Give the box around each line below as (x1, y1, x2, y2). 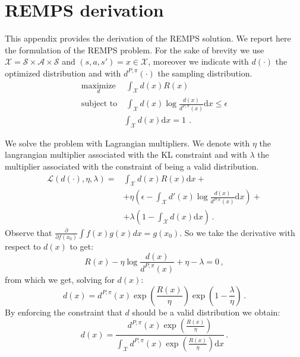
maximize (81, 81, 116, 90)
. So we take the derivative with (179, 226, 295, 238)
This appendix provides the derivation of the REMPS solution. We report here (5, 32, 291, 44)
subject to (81, 100, 118, 109)
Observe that (5, 226, 52, 238)
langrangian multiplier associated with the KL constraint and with (5, 148, 247, 161)
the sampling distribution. (157, 66, 252, 79)
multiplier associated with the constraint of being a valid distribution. (5, 160, 259, 173)
